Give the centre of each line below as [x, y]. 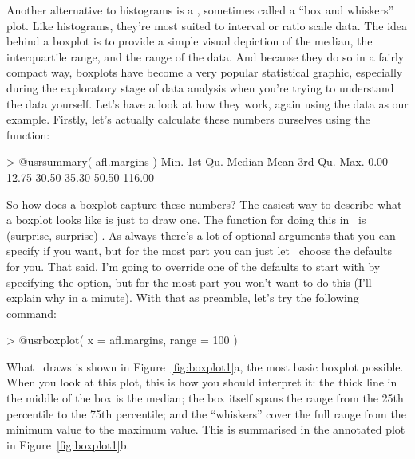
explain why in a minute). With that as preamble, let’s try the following [183, 298]
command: [32, 313]
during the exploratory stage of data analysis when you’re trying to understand [200, 87]
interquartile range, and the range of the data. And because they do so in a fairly [206, 56]
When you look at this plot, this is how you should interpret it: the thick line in [202, 382]
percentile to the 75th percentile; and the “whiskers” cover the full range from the [206, 413]
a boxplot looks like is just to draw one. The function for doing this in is [186, 220]
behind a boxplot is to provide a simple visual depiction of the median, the [190, 41]
